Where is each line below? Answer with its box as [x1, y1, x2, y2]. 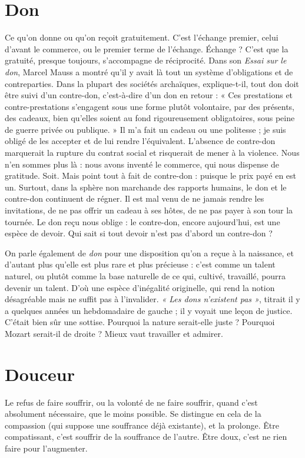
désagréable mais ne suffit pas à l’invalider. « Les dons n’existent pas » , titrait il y [5, 293, 300, 305]
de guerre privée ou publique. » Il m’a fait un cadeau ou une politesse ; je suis [5, 123, 286, 135]
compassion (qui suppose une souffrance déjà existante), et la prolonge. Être [5, 419, 279, 431]
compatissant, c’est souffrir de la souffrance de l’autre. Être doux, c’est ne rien [5, 430, 287, 443]
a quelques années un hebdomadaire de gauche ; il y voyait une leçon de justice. [5, 304, 293, 316]
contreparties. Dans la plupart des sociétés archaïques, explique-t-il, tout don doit [5, 77, 299, 89]
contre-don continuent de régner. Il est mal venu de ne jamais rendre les [5, 192, 264, 205]
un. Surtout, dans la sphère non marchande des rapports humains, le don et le [5, 180, 287, 193]
